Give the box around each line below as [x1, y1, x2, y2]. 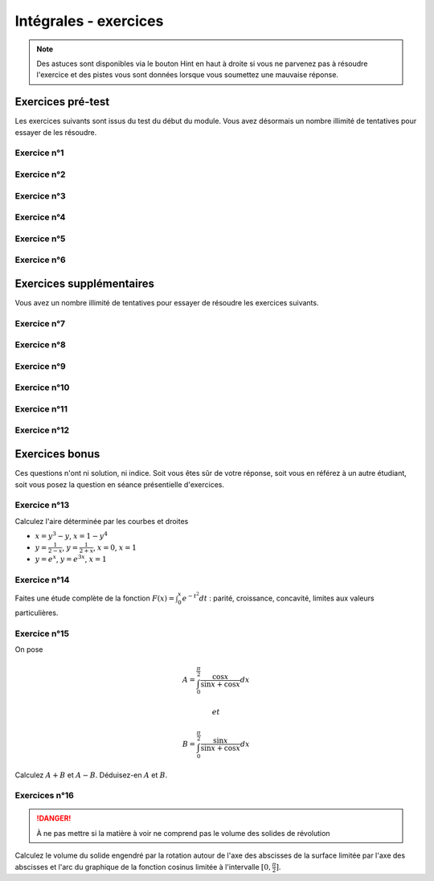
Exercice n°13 [14, 499, 70, 510]
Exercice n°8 [14, 339, 66, 350]
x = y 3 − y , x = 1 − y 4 [35, 531, 108, 541]
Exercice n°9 [14, 360, 66, 371]
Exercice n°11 [14, 403, 68, 414]
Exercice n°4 [14, 211, 66, 223]
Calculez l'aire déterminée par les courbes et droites [14, 516, 189, 526]
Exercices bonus [14, 447, 100, 461]
